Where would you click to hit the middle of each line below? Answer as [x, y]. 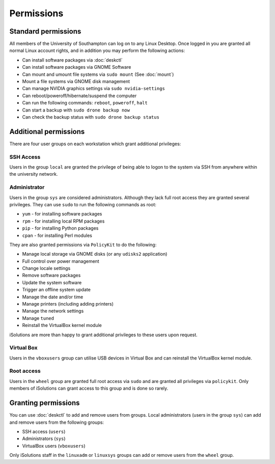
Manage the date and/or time [53, 297]
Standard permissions [45, 31]
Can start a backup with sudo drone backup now [76, 110]
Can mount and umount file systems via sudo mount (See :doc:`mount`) [98, 74]
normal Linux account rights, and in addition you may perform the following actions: [97, 50]
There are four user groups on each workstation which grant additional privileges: [95, 144]
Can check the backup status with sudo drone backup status [91, 117]
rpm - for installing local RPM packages [63, 221]
